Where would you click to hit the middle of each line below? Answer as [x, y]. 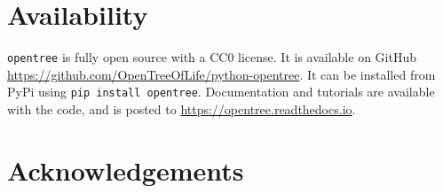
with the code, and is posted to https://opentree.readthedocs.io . [182, 109]
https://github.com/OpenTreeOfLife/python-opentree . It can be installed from [221, 74]
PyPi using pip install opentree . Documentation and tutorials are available [221, 92]
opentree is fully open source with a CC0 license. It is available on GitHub [212, 57]
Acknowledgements [126, 170]
